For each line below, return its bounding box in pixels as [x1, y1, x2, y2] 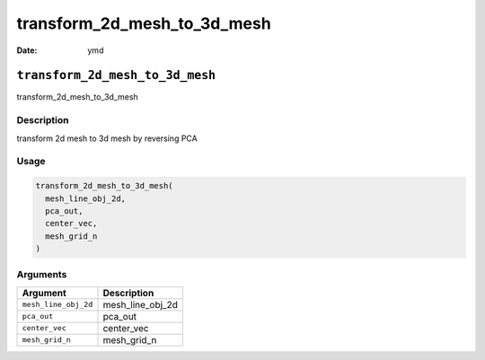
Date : [16, 45, 38, 56]
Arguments [16, 268, 67, 281]
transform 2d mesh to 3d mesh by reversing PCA [16, 133, 198, 144]
